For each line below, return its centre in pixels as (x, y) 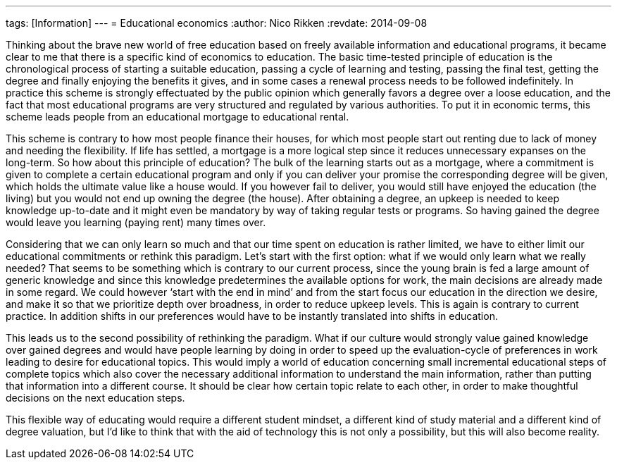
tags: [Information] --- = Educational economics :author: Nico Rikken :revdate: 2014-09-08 (217, 23)
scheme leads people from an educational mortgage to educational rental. (177, 117)
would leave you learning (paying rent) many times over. (136, 222)
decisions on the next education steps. (95, 398)
